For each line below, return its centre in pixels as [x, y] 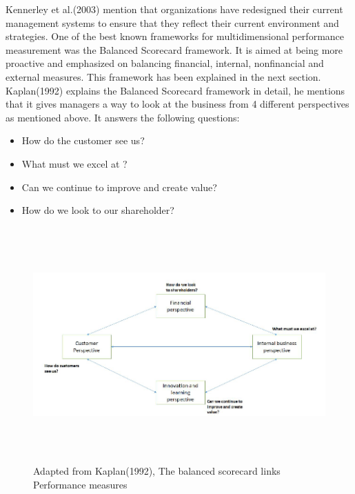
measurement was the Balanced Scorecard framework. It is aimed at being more [174, 49]
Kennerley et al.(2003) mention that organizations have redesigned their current [174, 9]
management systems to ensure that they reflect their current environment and [172, 22]
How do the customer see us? [83, 140]
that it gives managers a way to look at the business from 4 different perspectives [177, 104]
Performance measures [80, 485]
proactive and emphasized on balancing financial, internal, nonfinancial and [165, 63]
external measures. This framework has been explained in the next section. [163, 76]
